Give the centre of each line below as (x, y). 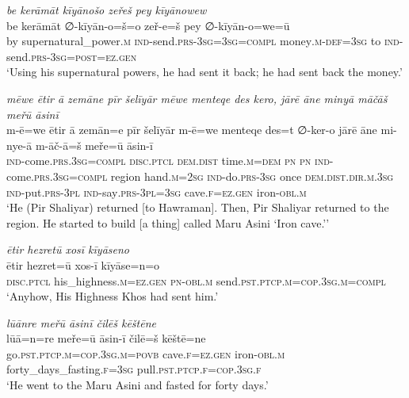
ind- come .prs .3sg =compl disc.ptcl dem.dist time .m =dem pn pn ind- (170, 161)
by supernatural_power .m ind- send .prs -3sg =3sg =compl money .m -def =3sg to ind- (205, 41)
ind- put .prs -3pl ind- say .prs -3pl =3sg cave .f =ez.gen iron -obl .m (157, 191)
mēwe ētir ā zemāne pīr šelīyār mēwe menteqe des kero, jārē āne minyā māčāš (197, 98)
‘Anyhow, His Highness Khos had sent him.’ (113, 296)
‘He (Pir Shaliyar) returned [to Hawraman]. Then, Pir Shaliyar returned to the (198, 207)
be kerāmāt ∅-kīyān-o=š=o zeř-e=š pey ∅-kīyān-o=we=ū (148, 25)
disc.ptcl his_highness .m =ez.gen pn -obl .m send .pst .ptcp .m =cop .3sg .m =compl (196, 280)
